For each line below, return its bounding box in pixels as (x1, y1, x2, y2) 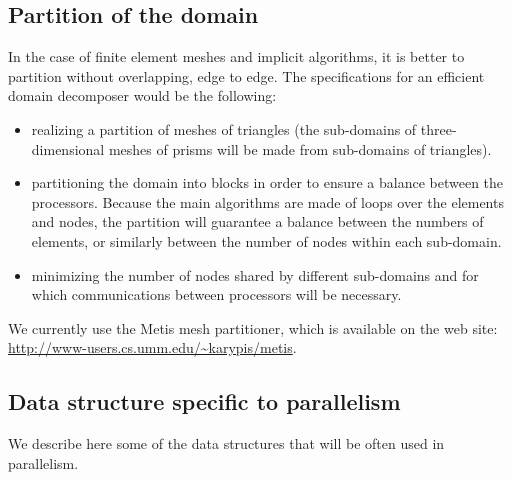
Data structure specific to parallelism (8, 386, 401, 417)
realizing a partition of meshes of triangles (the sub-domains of (31, 118, 417, 139)
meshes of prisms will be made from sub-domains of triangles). (108, 138, 492, 159)
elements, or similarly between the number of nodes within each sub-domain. (31, 230, 502, 251)
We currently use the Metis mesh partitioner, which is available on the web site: (8, 317, 498, 338)
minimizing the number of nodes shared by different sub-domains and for (31, 264, 479, 285)
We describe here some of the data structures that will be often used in (8, 433, 445, 454)
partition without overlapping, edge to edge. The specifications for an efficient (8, 65, 485, 86)
